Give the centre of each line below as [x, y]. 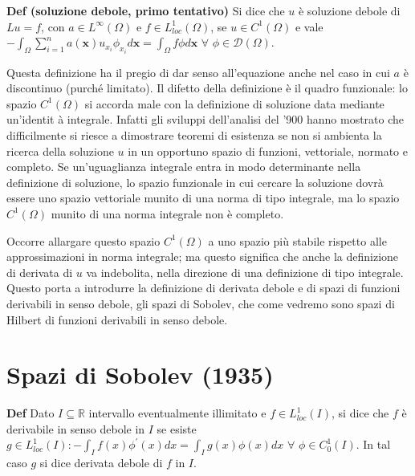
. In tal [373, 444]
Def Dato [31, 413]
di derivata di [40, 272]
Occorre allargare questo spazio [83, 240]
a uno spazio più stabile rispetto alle [297, 240]
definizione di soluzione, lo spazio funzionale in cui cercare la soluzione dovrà [195, 182]
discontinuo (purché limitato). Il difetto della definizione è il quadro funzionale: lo [207, 88]
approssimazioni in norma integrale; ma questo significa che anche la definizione [203, 256]
